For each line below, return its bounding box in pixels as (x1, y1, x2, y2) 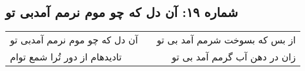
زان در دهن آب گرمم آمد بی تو (172, 50, 296, 64)
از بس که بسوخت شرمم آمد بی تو (156, 33, 296, 47)
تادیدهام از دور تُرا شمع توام (10, 50, 122, 64)
